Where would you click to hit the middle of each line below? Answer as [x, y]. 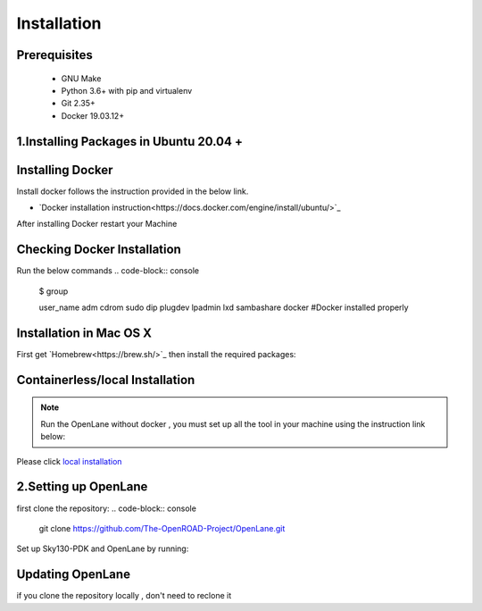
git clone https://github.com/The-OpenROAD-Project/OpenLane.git [162, 528]
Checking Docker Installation [99, 250]
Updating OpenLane [74, 575]
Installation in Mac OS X [84, 333]
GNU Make [81, 78]
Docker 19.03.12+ [93, 115]
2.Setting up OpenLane [82, 487]
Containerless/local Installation [106, 380]
